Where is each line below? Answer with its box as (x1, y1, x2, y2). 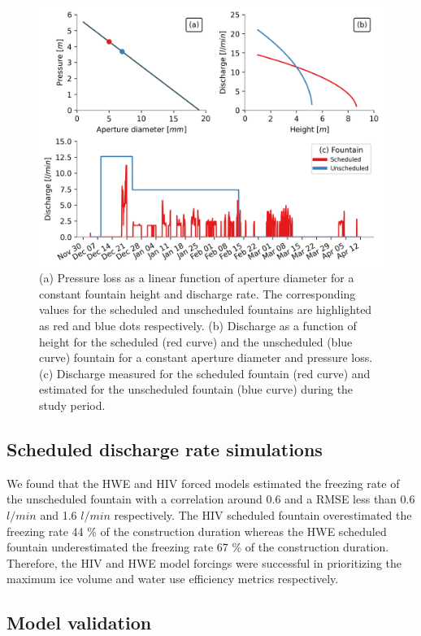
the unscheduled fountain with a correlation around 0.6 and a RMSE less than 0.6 (7, 490, 415, 507)
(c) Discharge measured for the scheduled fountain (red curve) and (39, 364, 371, 381)
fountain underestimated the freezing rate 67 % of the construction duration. (7, 538, 389, 555)
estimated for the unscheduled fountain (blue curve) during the (39, 381, 354, 398)
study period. (39, 397, 106, 413)
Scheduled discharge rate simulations (7, 436, 323, 461)
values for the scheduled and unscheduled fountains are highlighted (39, 301, 372, 318)
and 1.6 (40, 506, 77, 523)
